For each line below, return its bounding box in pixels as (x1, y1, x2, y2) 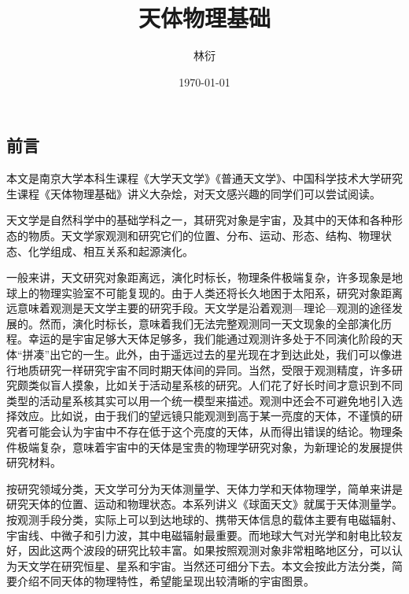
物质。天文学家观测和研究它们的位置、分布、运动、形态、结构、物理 (28, 227, 381, 243)
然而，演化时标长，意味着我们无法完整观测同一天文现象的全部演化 (39, 315, 381, 331)
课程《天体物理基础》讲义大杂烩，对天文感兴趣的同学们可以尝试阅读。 (17, 185, 381, 201)
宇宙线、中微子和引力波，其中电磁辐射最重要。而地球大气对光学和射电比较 (6, 526, 392, 543)
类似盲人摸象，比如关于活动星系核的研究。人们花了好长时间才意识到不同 (28, 377, 403, 393)
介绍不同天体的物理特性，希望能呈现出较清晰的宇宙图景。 (17, 573, 315, 589)
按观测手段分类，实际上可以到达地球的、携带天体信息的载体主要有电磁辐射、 (6, 511, 403, 527)
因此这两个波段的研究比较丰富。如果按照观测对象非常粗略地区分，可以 (28, 542, 392, 559)
